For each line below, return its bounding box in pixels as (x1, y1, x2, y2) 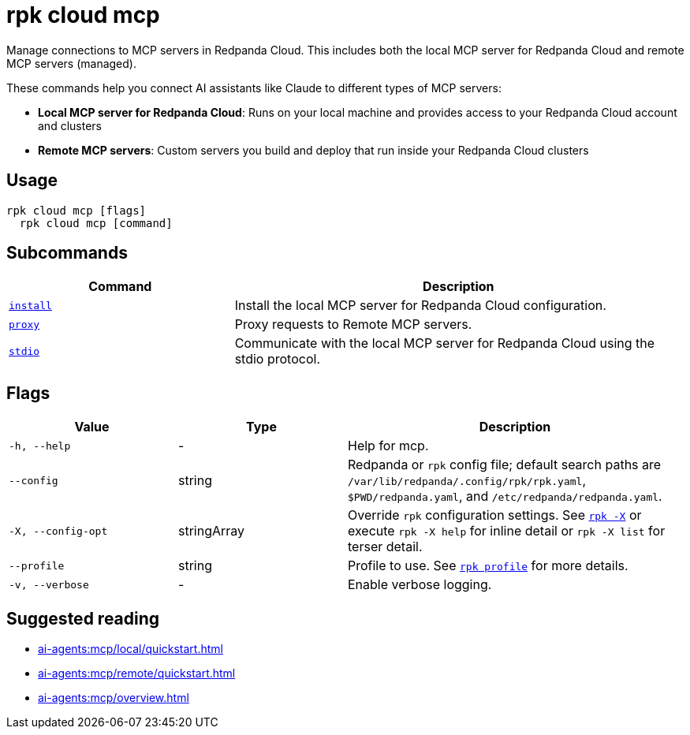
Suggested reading (6, 608, 160, 629)
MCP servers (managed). (6, 56, 136, 70)
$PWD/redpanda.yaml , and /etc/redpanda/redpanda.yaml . (348, 488, 662, 505)
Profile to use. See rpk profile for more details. (348, 558, 628, 574)
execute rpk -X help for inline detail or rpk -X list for (348, 523, 666, 539)
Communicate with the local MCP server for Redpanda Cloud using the (234, 335, 655, 352)
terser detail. (348, 539, 423, 555)
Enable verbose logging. (348, 576, 492, 593)
